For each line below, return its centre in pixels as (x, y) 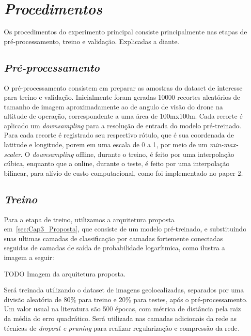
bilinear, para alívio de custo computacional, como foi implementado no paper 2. (124, 173)
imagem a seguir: (29, 257)
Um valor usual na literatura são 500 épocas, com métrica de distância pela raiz (123, 309)
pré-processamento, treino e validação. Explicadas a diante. (92, 41)
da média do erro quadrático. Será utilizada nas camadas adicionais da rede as (120, 318)
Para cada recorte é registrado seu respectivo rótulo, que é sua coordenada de (119, 135)
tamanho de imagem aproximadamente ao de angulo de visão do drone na (114, 106)
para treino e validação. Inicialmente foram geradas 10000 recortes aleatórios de (122, 97)
